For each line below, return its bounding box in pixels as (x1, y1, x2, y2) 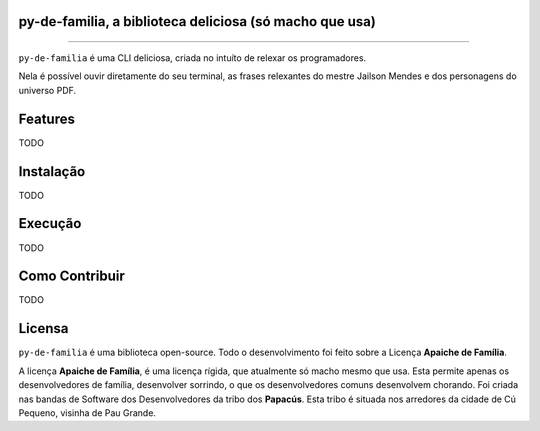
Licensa (18, 320, 69, 337)
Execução (18, 215, 82, 232)
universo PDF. (18, 84, 77, 96)
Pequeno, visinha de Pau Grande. (18, 406, 157, 419)
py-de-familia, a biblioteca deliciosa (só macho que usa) (18, 13, 377, 30)
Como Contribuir (18, 268, 125, 285)
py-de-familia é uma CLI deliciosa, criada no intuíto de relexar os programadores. (18, 52, 367, 64)
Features (18, 110, 75, 127)
